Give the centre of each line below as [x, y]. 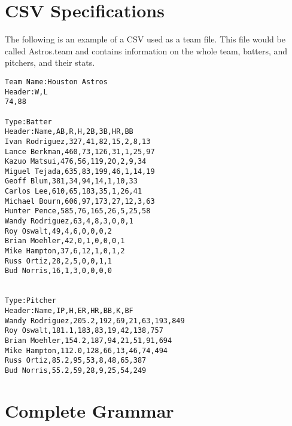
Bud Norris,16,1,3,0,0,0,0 [58, 271]
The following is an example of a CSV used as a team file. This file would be [145, 39]
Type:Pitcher [31, 301]
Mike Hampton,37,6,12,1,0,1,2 [65, 251]
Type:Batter [28, 122]
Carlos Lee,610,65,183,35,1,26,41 [74, 191]
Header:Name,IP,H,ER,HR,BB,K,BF [69, 311]
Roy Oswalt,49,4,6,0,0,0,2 [58, 231]
